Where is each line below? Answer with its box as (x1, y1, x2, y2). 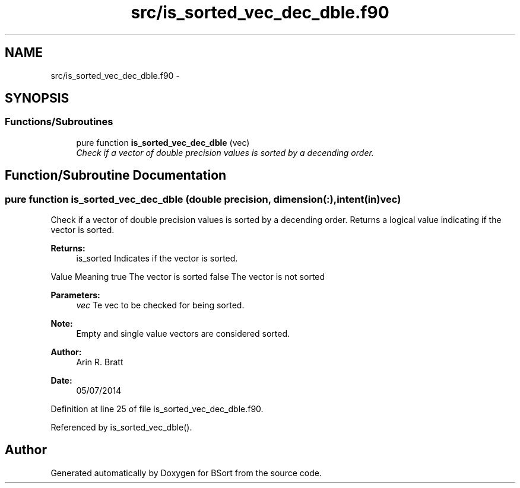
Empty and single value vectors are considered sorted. (76, 328, 290, 339)
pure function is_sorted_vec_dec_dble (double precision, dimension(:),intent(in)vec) (5, 193, 401, 205)
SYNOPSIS (5, 91, 69, 106)
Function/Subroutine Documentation (5, 168, 227, 183)
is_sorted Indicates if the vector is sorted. (76, 253, 238, 264)
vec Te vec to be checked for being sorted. (76, 300, 245, 311)
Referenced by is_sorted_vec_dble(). (50, 422, 192, 433)
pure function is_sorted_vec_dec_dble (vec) (76, 137, 250, 148)
